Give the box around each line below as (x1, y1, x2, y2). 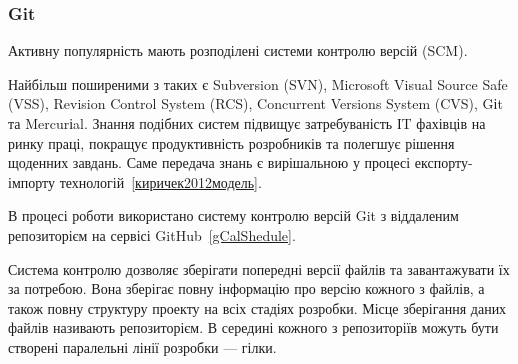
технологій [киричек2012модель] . (59, 171, 262, 192)
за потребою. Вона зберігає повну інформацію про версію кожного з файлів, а (8, 278, 485, 299)
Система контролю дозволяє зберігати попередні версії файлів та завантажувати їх (8, 258, 510, 279)
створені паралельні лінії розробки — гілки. (8, 336, 277, 357)
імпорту (8, 171, 55, 192)
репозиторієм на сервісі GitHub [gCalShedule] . (8, 224, 296, 245)
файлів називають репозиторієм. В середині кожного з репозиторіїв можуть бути (8, 317, 499, 338)
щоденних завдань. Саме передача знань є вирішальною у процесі (8, 152, 411, 173)
